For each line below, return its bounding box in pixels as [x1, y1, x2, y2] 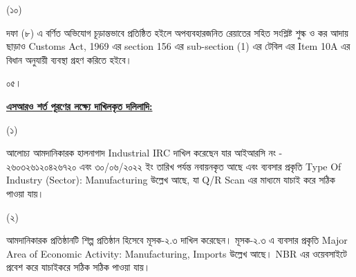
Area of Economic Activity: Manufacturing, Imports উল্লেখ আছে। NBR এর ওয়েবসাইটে [6, 246, 347, 260]
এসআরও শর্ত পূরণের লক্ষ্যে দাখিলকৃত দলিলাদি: [6, 98, 153, 113]
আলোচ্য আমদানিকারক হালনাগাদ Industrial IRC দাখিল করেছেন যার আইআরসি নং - [6, 145, 283, 160]
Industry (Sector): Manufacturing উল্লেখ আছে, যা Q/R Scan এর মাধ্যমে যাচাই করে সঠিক [6, 172, 335, 187]
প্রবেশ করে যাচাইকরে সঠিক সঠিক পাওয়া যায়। [6, 260, 151, 274]
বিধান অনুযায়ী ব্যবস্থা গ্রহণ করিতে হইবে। [6, 52, 132, 66]
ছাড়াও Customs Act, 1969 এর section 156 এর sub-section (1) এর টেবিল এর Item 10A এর [6, 39, 350, 53]
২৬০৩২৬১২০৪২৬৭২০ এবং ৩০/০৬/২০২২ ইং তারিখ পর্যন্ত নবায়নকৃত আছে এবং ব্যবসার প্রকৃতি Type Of [6, 159, 341, 173]
